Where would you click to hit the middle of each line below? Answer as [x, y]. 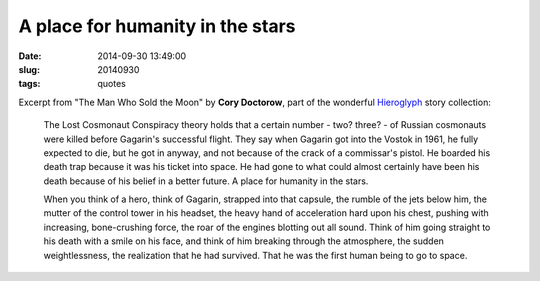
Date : [30, 56]
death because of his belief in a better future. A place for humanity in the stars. [206, 181]
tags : [29, 84]
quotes [112, 84]
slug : [29, 69]
